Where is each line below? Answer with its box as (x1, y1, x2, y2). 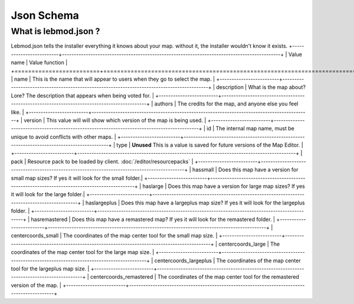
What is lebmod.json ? (11, 26, 100, 37)
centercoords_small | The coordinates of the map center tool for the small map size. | (11, 232, 218, 239)
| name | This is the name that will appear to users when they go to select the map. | (11, 75, 215, 82)
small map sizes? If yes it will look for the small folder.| (11, 174, 143, 181)
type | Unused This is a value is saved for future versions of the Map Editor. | (116, 141, 303, 148)
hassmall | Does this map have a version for (192, 166, 299, 173)
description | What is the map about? (216, 84, 306, 91)
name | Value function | (11, 59, 68, 66)
